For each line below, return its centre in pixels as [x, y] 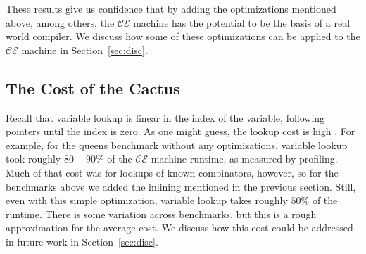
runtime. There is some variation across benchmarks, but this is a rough [161, 214]
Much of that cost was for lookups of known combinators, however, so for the [172, 172]
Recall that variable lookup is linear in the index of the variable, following [165, 117]
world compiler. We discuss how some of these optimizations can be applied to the [183, 36]
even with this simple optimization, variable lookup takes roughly [147, 200]
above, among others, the [60, 22]
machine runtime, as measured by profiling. [244, 159]
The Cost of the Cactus [93, 88]
